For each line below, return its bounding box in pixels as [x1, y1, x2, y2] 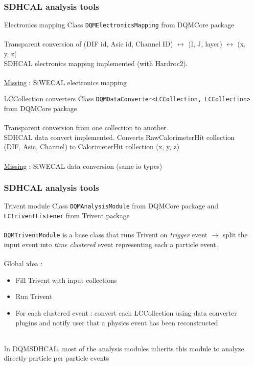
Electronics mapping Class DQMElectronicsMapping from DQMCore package [4, 20, 234, 30]
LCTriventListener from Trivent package [4, 210, 130, 221]
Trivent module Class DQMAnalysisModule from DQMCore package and [4, 201, 218, 211]
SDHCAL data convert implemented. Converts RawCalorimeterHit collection [4, 132, 235, 142]
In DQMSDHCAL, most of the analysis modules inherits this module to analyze [4, 343, 244, 353]
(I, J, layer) [188, 39, 223, 49]
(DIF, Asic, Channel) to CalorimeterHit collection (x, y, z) [4, 141, 180, 152]
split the [223, 229, 248, 240]
